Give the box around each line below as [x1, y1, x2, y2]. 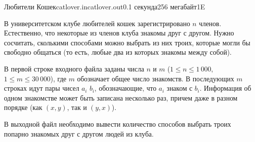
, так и [67, 102, 87, 112]
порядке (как [4, 102, 42, 112]
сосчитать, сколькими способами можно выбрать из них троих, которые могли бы [4, 37, 251, 47]
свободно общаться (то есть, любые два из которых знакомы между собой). [4, 47, 232, 57]
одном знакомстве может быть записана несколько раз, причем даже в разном [4, 92, 238, 103]
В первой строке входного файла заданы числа [4, 63, 144, 73]
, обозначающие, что [94, 83, 157, 93]
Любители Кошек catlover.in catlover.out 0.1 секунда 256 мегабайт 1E [4, 1, 205, 11]
